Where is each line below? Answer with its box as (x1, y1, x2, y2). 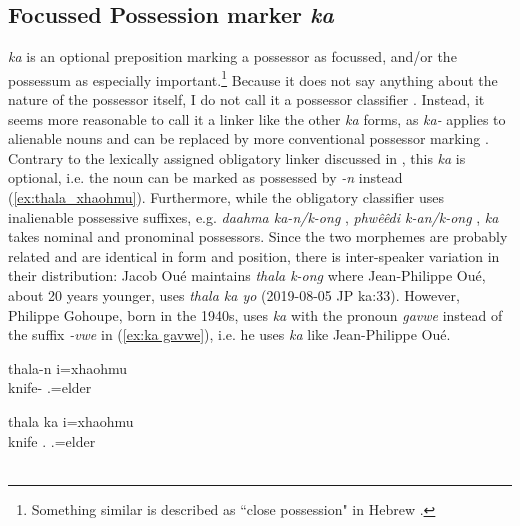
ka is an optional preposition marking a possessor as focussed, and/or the (8, 46, 457, 67)
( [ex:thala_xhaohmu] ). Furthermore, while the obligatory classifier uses (8, 187, 444, 208)
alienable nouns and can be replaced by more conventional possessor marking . (8, 128, 489, 149)
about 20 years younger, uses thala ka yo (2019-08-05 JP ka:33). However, (8, 284, 460, 305)
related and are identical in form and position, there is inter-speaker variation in (8, 245, 500, 266)
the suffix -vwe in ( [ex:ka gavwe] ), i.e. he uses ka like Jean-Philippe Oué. (8, 324, 451, 345)
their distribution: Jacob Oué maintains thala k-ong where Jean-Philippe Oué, (8, 265, 486, 286)
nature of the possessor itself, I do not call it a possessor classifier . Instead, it (8, 89, 485, 110)
